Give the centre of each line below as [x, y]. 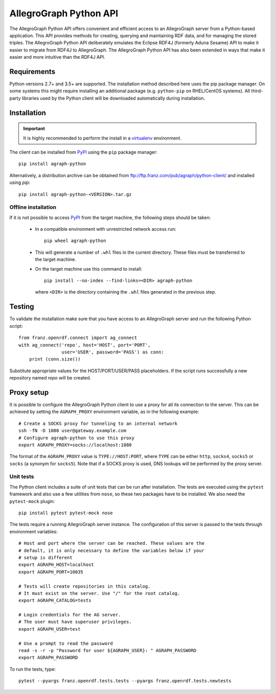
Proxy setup [29, 392]
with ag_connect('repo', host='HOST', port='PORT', [85, 345]
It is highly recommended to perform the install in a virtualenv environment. [102, 138]
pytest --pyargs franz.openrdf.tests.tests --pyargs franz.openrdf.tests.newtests [125, 681]
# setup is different [45, 557]
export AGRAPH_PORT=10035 [51, 572]
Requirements [32, 71]
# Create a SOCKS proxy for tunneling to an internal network [98, 423]
